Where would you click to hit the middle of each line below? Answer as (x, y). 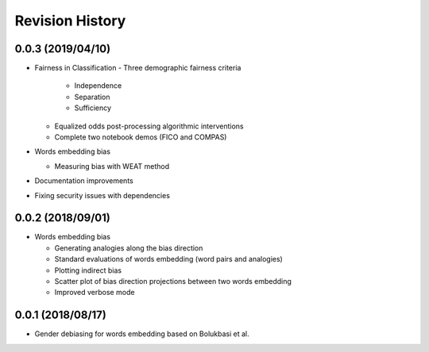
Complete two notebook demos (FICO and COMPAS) (141, 137)
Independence (98, 86)
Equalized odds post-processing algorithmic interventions (149, 126)
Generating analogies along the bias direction (129, 248)
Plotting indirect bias (88, 270)
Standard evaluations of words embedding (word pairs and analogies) (169, 259)
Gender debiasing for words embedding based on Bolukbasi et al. (142, 334)
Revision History (70, 21)
